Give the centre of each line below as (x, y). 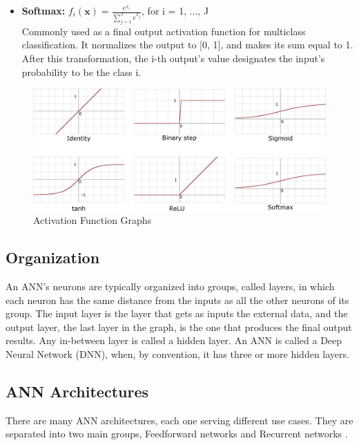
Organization (53, 257)
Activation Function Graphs (93, 220)
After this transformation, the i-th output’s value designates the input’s (173, 58)
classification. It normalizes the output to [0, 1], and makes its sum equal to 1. (187, 45)
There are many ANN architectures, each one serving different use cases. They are (179, 420)
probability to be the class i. (81, 72)
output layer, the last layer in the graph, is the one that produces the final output (179, 326)
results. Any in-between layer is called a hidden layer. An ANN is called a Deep (174, 340)
